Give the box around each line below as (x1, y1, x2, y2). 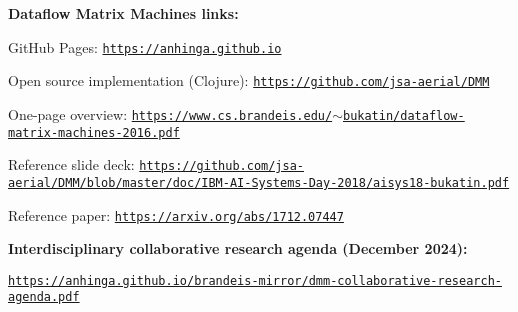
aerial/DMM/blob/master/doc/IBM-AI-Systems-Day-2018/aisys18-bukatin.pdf (8, 175, 510, 190)
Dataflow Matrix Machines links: (8, 3, 239, 23)
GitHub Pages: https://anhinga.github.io (8, 36, 282, 57)
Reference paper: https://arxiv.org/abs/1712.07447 (8, 204, 344, 225)
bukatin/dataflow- (342, 108, 465, 123)
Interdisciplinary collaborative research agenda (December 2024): (8, 238, 468, 259)
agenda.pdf (8, 290, 80, 305)
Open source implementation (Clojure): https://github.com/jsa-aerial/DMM (8, 70, 490, 91)
